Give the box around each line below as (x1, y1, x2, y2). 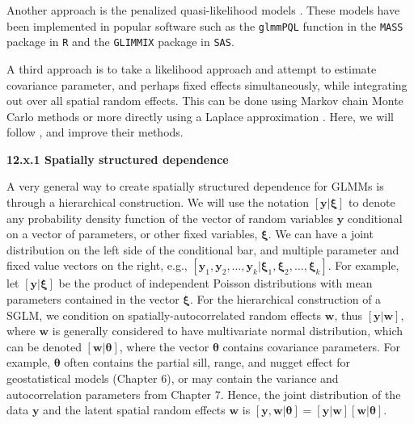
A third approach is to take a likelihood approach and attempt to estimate (6, 60, 377, 77)
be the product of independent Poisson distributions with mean (58, 275, 373, 292)
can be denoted (6, 338, 82, 355)
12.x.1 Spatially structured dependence (6, 150, 229, 167)
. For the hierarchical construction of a (189, 291, 382, 308)
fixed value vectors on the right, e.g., (6, 257, 188, 274)
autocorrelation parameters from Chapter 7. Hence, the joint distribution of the (6, 385, 401, 402)
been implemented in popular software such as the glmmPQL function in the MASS (6, 17, 403, 34)
